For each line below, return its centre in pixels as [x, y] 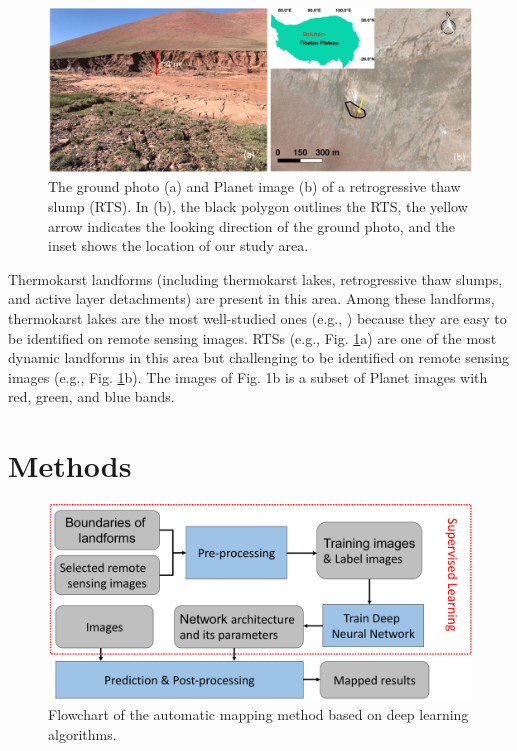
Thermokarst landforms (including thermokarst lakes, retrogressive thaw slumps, [255, 278]
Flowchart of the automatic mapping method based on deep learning [258, 713]
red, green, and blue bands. [91, 396]
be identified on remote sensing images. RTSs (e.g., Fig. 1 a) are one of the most [252, 337]
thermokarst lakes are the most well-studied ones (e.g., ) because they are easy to [257, 317]
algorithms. [82, 733]
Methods [70, 465]
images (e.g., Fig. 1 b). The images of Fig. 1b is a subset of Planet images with [248, 376]
